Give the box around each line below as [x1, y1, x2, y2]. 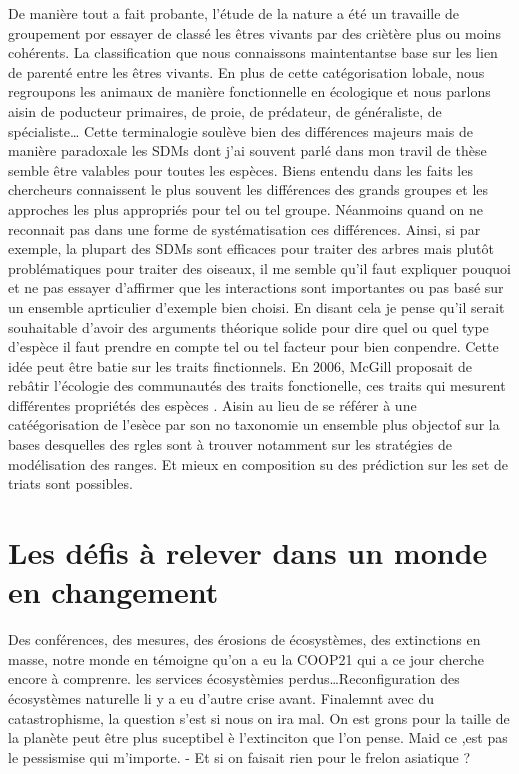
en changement [8, 571, 219, 612]
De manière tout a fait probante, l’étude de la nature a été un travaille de [8, 3, 460, 23]
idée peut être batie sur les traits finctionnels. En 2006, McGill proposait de [8, 355, 473, 376]
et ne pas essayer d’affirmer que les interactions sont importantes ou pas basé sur [8, 277, 504, 298]
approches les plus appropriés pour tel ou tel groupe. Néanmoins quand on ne [8, 198, 484, 219]
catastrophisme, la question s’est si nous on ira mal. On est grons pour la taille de [8, 707, 510, 728]
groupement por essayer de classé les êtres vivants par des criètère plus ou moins [8, 22, 501, 43]
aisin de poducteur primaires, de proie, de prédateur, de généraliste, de [8, 100, 442, 121]
